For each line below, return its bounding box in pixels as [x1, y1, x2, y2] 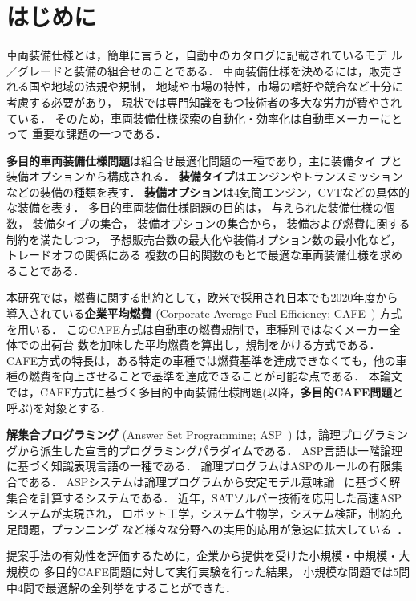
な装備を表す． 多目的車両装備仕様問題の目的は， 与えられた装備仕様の [6, 199, 384, 216]
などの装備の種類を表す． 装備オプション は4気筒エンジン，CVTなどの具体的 [6, 183, 410, 200]
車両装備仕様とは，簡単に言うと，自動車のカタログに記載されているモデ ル [6, 47, 402, 63]
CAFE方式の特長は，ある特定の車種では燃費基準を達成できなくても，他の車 [6, 351, 407, 368]
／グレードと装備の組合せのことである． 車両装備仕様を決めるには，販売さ [6, 62, 403, 79]
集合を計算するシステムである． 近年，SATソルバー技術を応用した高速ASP [6, 489, 402, 506]
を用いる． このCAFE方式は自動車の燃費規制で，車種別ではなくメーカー [6, 320, 390, 337]
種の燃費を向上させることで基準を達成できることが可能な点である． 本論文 [6, 368, 402, 384]
